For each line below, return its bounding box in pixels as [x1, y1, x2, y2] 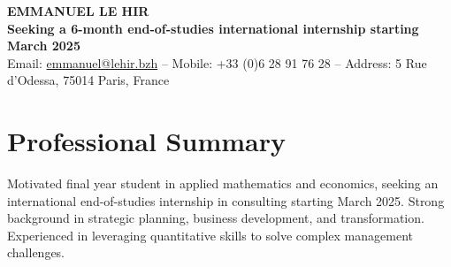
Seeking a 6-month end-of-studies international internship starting [7, 19, 419, 37]
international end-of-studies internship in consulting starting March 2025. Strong [7, 191, 445, 210]
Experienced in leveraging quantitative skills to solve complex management [7, 225, 413, 244]
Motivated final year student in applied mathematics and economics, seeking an [7, 174, 439, 193]
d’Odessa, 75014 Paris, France [7, 71, 170, 89]
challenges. [7, 243, 65, 262]
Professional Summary [7, 123, 286, 159]
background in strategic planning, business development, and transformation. [7, 209, 424, 227]
